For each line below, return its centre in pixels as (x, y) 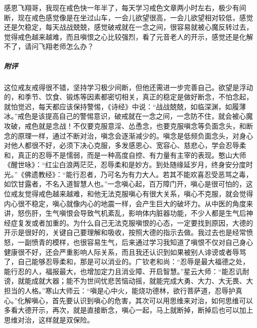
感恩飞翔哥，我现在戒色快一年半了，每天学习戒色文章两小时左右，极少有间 (125, 7)
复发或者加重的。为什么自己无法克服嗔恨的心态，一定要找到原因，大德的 (135, 222)
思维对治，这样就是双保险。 (49, 319)
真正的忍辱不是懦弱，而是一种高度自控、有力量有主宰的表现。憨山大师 (132, 155)
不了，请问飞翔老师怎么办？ (49, 46)
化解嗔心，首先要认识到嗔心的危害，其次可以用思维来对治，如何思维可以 (135, 300)
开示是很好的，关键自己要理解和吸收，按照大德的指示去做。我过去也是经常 (125, 232)
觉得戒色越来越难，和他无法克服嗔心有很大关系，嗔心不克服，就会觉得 (139, 194)
